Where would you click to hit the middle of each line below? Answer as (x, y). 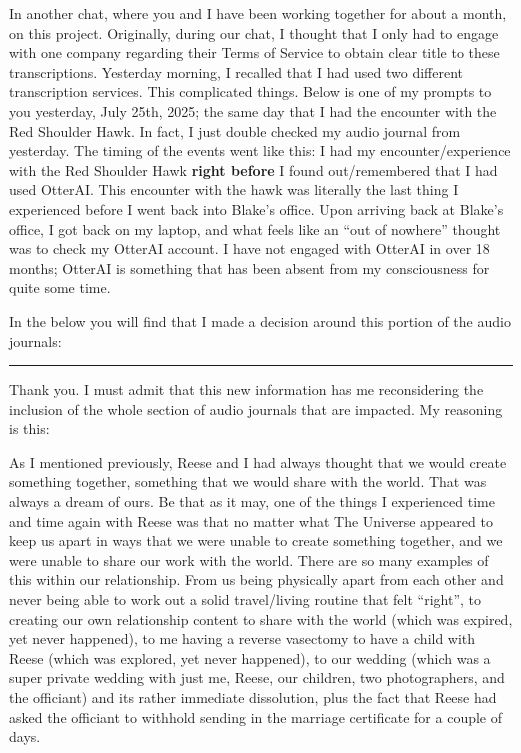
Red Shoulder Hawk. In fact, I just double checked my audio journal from (235, 130)
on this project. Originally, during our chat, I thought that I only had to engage (254, 32)
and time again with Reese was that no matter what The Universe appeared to (251, 520)
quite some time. (60, 287)
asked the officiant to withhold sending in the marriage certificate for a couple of (256, 716)
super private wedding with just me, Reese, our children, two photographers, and (257, 677)
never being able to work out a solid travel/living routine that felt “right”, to (245, 599)
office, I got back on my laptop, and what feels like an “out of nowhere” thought (255, 228)
